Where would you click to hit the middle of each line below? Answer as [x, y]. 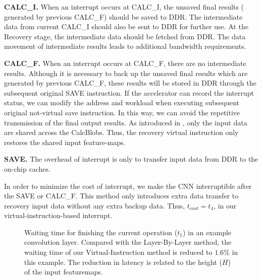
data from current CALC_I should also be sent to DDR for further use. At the [126, 26]
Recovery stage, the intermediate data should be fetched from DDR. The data [125, 36]
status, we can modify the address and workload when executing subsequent [122, 102]
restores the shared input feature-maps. [65, 142]
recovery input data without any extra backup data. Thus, [95, 205]
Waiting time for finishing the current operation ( [101, 232]
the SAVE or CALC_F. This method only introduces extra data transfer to [121, 196]
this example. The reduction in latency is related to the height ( [123, 262]
